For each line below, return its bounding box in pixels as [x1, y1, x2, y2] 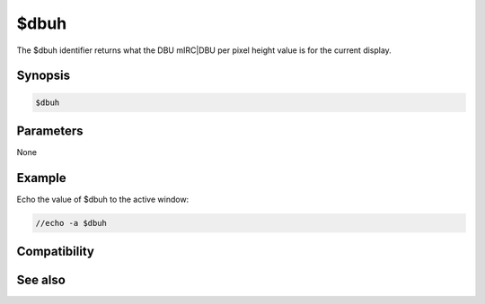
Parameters [16, 123, 84, 138]
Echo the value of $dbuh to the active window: [16, 194, 190, 204]
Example [16, 170, 66, 186]
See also [16, 273, 66, 288]
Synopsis [16, 68, 71, 83]
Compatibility [16, 244, 94, 259]
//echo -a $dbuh [35, 218, 108, 228]
